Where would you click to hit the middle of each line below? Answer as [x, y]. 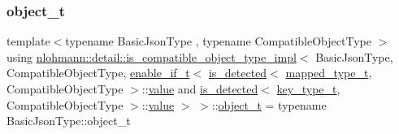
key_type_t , [308, 89]
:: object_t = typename [269, 104]
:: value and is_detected [200, 89]
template [28, 41]
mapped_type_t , [329, 73]
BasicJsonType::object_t [69, 121]
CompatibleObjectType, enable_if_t [98, 73]
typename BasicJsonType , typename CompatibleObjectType [218, 41]
